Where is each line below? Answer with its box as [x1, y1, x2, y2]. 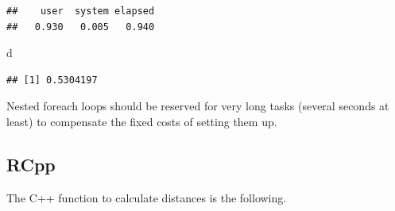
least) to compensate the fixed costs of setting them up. [6, 113, 277, 129]
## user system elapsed [6, 6, 155, 17]
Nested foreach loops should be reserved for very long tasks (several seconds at [6, 98, 389, 114]
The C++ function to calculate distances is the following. [6, 189, 287, 205]
